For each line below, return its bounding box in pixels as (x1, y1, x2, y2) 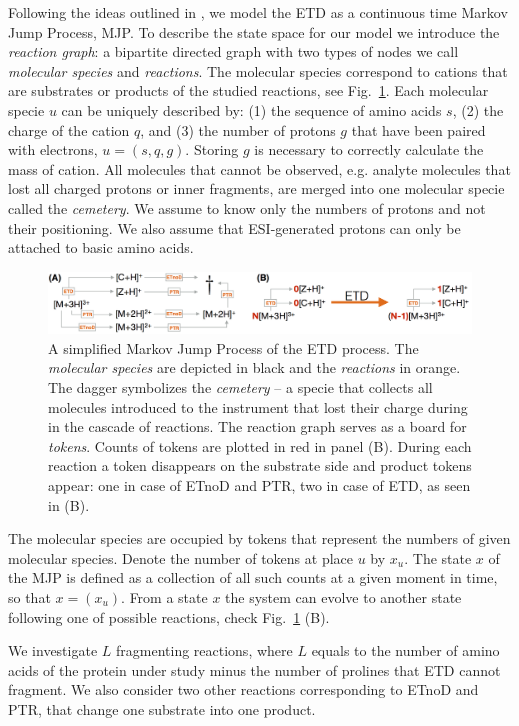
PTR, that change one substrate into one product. (8, 698, 316, 719)
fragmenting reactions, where (116, 640, 293, 661)
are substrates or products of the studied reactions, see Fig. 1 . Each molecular (8, 80, 489, 101)
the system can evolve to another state (225, 586, 462, 607)
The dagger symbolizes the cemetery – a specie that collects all (48, 377, 433, 398)
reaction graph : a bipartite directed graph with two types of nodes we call (8, 41, 459, 62)
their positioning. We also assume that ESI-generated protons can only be (8, 217, 461, 238)
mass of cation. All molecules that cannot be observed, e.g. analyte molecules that (8, 158, 511, 179)
